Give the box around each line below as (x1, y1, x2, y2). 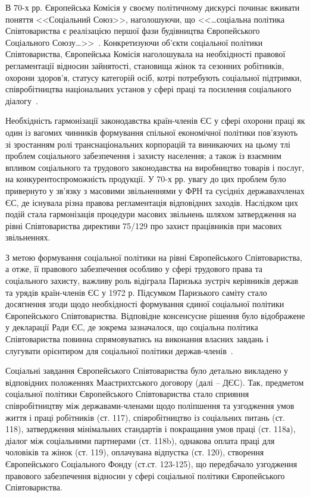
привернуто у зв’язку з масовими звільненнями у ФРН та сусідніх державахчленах (5, 184, 305, 196)
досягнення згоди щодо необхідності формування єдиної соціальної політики (5, 298, 284, 310)
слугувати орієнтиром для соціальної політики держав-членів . (5, 344, 233, 357)
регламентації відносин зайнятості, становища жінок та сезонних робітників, (5, 59, 284, 71)
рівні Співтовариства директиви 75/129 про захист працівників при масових (5, 219, 282, 232)
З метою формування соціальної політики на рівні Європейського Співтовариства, (5, 251, 302, 263)
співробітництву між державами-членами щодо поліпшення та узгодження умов (5, 399, 295, 411)
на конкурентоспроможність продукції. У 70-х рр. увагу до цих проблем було (5, 173, 286, 185)
